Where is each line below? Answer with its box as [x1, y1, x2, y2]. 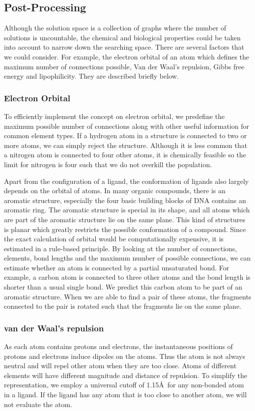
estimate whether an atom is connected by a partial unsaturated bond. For [4, 262, 229, 272]
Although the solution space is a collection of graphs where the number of [4, 23, 227, 33]
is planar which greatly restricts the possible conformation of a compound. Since [4, 224, 246, 234]
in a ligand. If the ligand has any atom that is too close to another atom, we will [4, 389, 247, 400]
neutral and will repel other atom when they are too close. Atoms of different [4, 360, 237, 371]
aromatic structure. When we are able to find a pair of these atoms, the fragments [4, 291, 252, 301]
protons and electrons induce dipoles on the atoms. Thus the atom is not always [4, 351, 245, 361]
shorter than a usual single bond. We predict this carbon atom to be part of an [4, 282, 243, 292]
